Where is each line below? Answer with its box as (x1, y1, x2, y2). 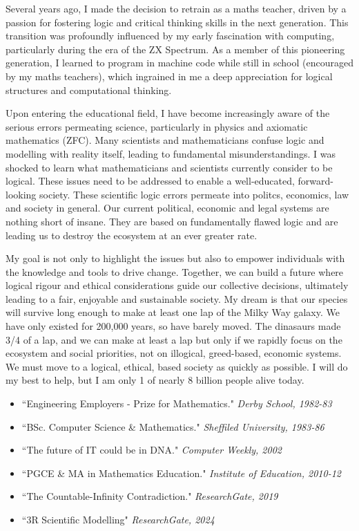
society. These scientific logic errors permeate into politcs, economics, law (39, 187, 349, 201)
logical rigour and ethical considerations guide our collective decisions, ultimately (6, 278, 349, 292)
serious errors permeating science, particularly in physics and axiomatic (6, 119, 308, 133)
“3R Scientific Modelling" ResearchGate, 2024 (21, 512, 215, 526)
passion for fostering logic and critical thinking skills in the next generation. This (6, 15, 349, 29)
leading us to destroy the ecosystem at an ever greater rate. (6, 227, 258, 242)
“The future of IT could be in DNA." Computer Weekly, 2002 (21, 442, 282, 457)
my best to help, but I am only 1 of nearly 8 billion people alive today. (6, 373, 304, 387)
